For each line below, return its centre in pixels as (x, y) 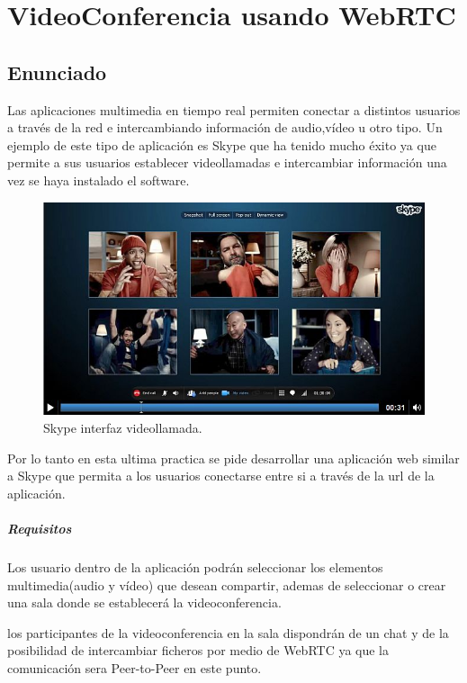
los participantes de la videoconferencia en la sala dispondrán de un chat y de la (228, 632)
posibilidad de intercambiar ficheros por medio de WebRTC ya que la (198, 650)
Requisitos (40, 528)
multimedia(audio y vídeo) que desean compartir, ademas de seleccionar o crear (227, 584)
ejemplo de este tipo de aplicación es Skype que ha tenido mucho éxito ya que (222, 144)
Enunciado (57, 72)
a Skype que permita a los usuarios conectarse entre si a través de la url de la (221, 476)
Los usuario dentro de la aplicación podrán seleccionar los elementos (195, 566)
